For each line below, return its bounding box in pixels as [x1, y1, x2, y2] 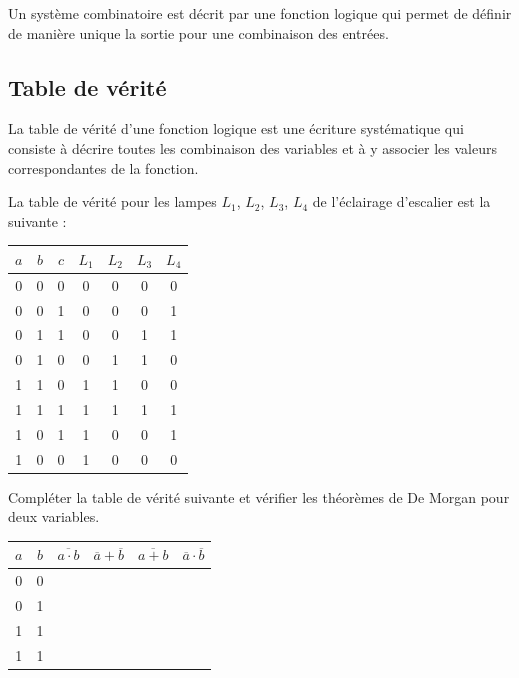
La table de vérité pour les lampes [8, 191, 217, 212]
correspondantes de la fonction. [8, 157, 199, 178]
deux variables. [8, 506, 100, 527]
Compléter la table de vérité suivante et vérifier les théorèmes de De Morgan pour [8, 486, 510, 507]
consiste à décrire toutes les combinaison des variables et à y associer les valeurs [8, 137, 497, 158]
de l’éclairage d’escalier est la [312, 191, 491, 212]
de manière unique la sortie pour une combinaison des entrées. [8, 22, 389, 43]
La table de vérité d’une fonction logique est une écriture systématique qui [8, 118, 464, 139]
